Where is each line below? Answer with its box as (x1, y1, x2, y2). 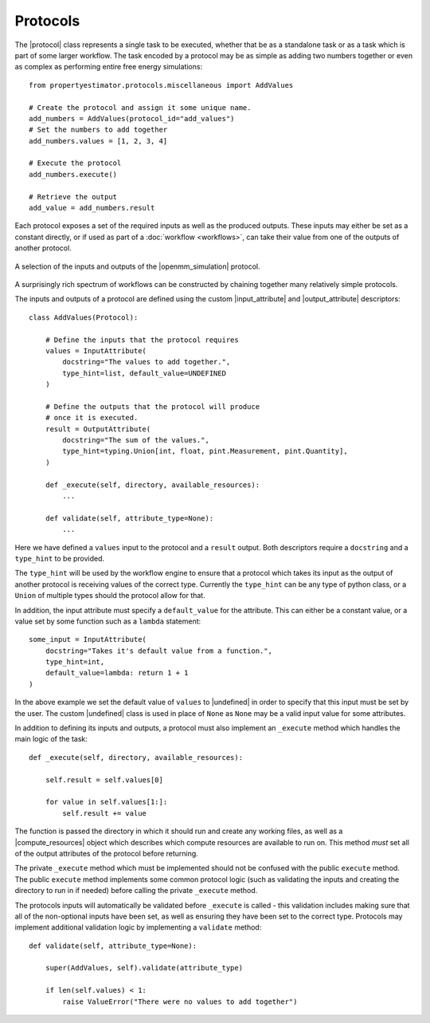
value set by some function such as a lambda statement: (14, 616, 201, 626)
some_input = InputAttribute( (29, 635, 147, 644)
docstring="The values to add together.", (62, 357, 231, 367)
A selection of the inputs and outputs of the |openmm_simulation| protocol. (14, 262, 260, 271)
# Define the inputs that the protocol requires (45, 335, 239, 344)
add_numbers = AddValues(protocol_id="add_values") (29, 114, 235, 123)
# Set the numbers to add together (29, 125, 168, 135)
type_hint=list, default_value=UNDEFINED (62, 368, 227, 378)
